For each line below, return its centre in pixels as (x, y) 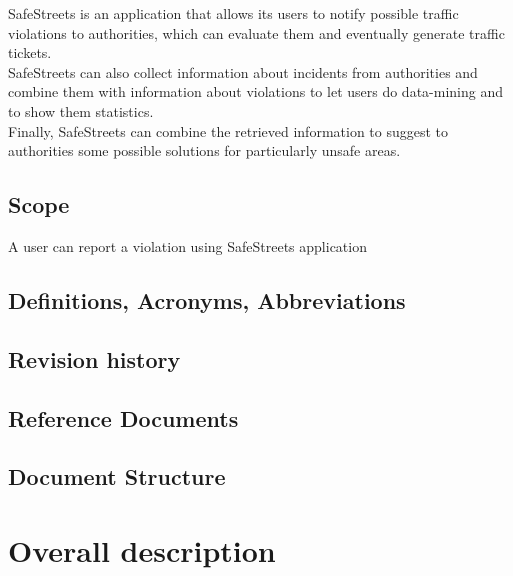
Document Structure (117, 476)
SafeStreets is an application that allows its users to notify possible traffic (233, 13)
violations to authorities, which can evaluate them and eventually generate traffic (256, 32)
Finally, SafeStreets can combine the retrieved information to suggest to (228, 130)
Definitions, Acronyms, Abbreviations (207, 299)
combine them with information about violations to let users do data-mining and (256, 91)
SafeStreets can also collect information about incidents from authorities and (243, 71)
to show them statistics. (81, 110)
